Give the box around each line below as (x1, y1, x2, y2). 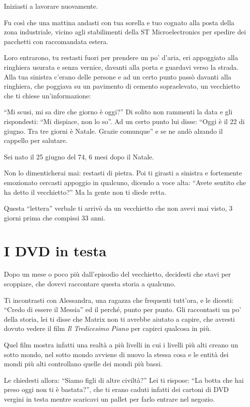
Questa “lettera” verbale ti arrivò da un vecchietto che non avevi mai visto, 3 (4, 203, 233, 213)
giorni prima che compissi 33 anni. (4, 212, 105, 222)
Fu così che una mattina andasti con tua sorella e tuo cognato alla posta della (4, 17, 235, 27)
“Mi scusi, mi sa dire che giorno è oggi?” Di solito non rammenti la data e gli (4, 107, 233, 117)
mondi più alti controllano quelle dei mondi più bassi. (4, 359, 162, 369)
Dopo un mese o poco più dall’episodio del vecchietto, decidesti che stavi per (4, 269, 231, 279)
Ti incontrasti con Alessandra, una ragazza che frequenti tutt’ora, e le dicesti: (4, 295, 234, 305)
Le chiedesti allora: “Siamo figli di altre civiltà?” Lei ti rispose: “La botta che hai (4, 375, 244, 385)
